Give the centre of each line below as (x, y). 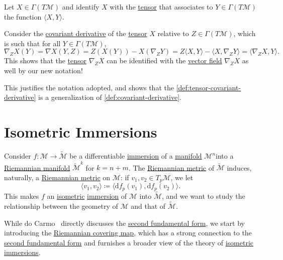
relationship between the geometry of (61, 206)
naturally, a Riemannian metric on (57, 177)
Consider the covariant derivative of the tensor (76, 33)
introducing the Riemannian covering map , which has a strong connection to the (128, 233)
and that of (148, 206)
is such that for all (32, 43)
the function (23, 16)
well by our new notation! (43, 70)
